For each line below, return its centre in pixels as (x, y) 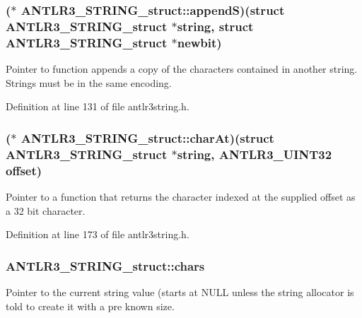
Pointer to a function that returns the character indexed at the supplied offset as (181, 196)
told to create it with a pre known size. (90, 306)
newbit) (199, 42)
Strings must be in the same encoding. (89, 82)
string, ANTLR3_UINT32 (255, 154)
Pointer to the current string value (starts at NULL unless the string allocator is (180, 291)
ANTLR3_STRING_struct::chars (105, 265)
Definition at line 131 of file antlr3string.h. (98, 106)
